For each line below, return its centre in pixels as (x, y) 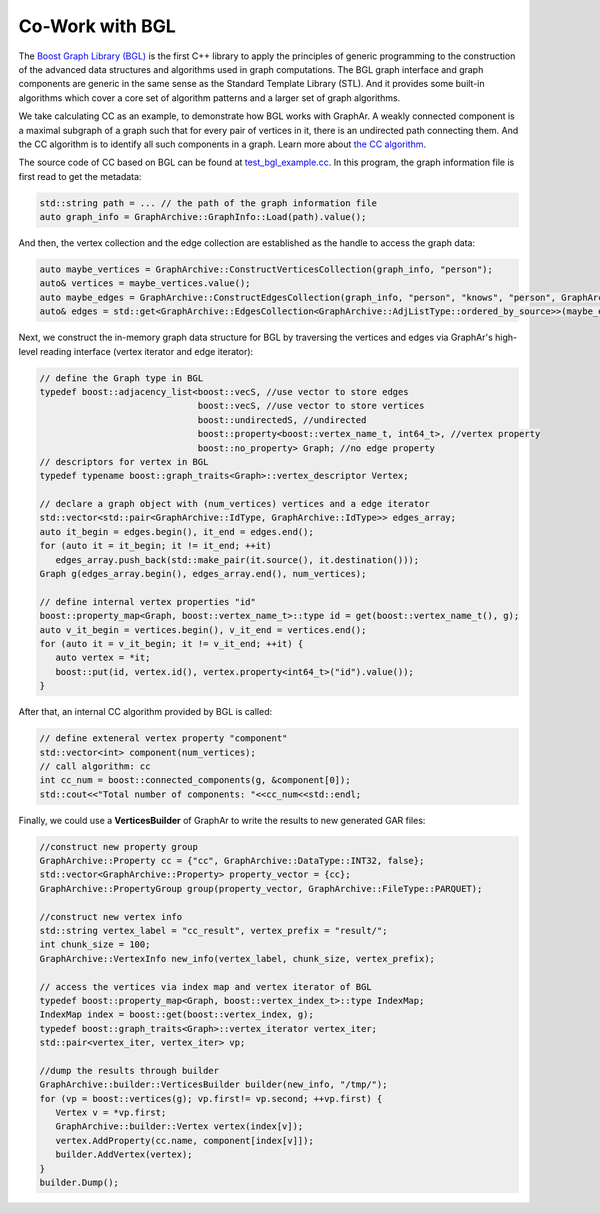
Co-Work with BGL (97, 26)
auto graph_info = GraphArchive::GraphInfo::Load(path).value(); (203, 217)
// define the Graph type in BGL (121, 378)
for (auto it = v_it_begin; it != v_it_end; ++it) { (171, 643)
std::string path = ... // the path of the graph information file (208, 203)
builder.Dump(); (79, 1183)
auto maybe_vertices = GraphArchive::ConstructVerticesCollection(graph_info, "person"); (266, 269)
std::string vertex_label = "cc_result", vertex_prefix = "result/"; (213, 930)
